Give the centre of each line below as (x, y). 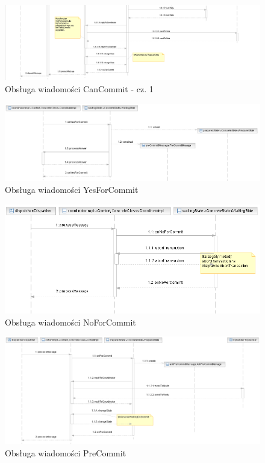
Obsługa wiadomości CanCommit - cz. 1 (79, 89)
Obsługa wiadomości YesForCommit (72, 189)
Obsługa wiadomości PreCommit (66, 453)
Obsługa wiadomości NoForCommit (70, 322)
